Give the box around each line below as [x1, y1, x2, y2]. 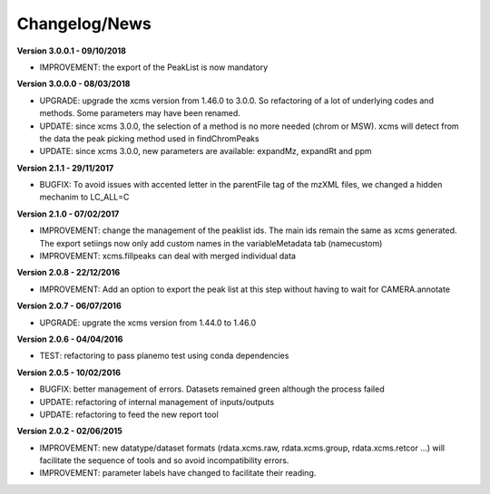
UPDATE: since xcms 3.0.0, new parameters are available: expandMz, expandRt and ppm [39, 146, 372, 157]
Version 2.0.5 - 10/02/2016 [16, 367, 122, 378]
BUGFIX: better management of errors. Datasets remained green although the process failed [39, 383, 385, 394]
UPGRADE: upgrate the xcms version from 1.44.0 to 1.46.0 [39, 317, 257, 328]
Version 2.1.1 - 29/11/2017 [16, 162, 114, 173]
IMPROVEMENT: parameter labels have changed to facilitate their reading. [39, 468, 317, 479]
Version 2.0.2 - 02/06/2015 [16, 426, 122, 437]
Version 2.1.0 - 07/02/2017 [16, 208, 120, 219]
